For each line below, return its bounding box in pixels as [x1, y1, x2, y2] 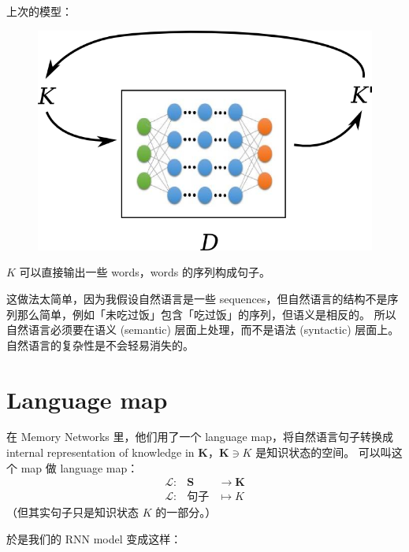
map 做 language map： [20, 459, 139, 476]
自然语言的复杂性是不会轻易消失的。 [6, 336, 194, 353]
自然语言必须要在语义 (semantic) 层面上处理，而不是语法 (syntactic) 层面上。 [6, 321, 400, 338]
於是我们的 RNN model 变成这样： [6, 530, 182, 546]
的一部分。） [155, 504, 217, 521]
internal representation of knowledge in [6, 444, 195, 461]
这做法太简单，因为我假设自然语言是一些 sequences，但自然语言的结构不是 [6, 290, 388, 306]
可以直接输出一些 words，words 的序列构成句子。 [19, 264, 270, 280]
